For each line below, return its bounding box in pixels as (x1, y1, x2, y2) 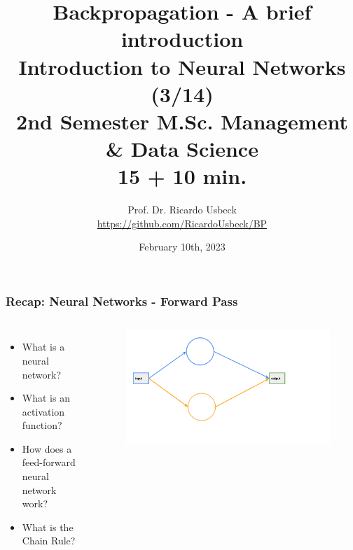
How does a (22, 441, 72, 456)
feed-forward (22, 455, 76, 470)
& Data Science (106, 134, 258, 163)
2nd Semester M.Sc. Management (16, 106, 348, 135)
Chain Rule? (22, 533, 76, 548)
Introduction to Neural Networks (18, 52, 346, 80)
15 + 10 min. (117, 162, 247, 190)
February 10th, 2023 (139, 239, 226, 254)
